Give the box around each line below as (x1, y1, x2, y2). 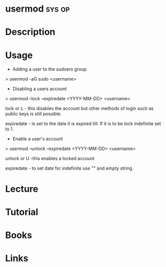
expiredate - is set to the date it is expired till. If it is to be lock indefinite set (5, 121, 161, 127)
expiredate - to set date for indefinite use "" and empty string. (5, 165, 134, 171)
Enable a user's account (12, 136, 63, 142)
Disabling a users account (12, 86, 67, 92)
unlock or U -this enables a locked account (5, 156, 95, 162)
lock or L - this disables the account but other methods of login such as (5, 105, 154, 111)
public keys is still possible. (5, 111, 62, 117)
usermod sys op (5, 3, 70, 15)
